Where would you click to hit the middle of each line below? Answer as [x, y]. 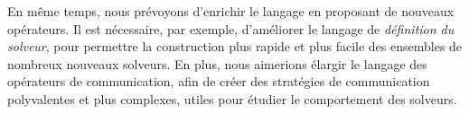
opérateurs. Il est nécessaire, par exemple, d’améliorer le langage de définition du [231, 28]
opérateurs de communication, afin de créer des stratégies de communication [219, 81]
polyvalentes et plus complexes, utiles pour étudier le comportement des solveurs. [232, 98]
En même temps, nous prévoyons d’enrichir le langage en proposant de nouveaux [231, 11]
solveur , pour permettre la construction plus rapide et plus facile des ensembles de [235, 46]
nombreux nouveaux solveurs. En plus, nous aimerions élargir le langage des [217, 63]
